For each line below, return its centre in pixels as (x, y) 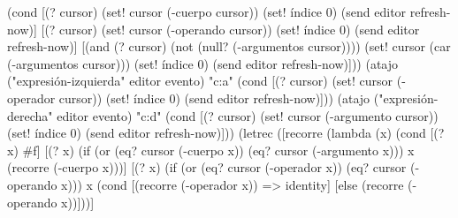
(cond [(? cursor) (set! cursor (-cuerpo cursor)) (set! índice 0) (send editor (207, 11)
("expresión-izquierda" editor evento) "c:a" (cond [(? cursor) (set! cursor (200, 81)
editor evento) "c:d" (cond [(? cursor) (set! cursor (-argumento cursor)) (248, 115)
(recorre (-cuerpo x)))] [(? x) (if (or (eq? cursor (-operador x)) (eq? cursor (207, 167)
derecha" (30, 115)
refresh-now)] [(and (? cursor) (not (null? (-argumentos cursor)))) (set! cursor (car (229, 46)
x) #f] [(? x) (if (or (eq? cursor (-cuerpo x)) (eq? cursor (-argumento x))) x (211, 150)
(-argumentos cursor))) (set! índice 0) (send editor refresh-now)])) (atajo (203, 63)
